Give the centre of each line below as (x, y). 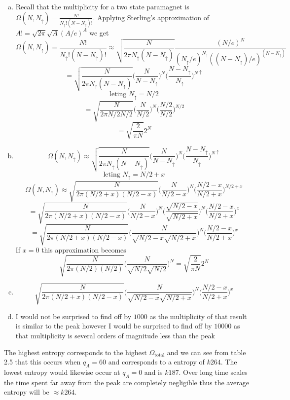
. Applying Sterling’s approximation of (151, 17)
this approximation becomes (84, 250)
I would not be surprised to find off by (73, 316)
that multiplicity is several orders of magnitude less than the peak (115, 335)
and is (153, 372)
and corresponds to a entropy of (156, 362)
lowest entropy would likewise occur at (62, 372)
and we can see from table (206, 352)
